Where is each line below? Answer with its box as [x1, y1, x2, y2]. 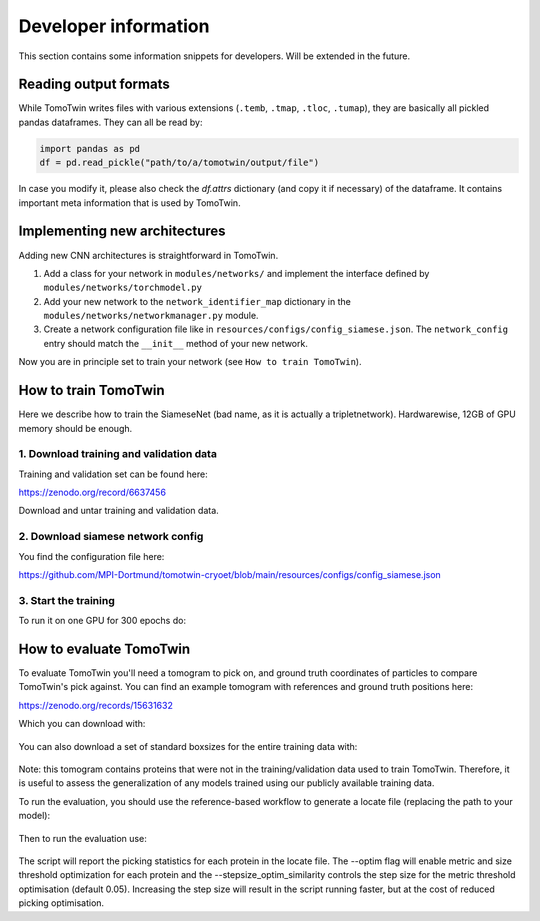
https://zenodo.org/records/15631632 [18, 699, 174, 711]
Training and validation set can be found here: [18, 468, 209, 480]
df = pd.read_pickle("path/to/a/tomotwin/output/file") [39, 157, 320, 169]
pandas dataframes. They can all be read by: [18, 116, 204, 128]
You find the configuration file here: [18, 550, 165, 562]
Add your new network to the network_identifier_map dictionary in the [43, 295, 352, 307]
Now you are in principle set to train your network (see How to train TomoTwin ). [18, 356, 362, 368]
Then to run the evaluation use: [18, 832, 147, 844]
